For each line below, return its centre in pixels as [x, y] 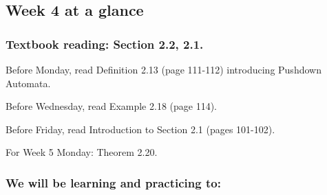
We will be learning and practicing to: [113, 182]
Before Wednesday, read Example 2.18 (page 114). [111, 106]
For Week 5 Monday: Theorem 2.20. [82, 152]
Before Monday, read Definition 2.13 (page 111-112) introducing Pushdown [163, 69]
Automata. [28, 83]
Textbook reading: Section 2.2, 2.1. [105, 44]
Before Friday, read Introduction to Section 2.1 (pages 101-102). [140, 129]
